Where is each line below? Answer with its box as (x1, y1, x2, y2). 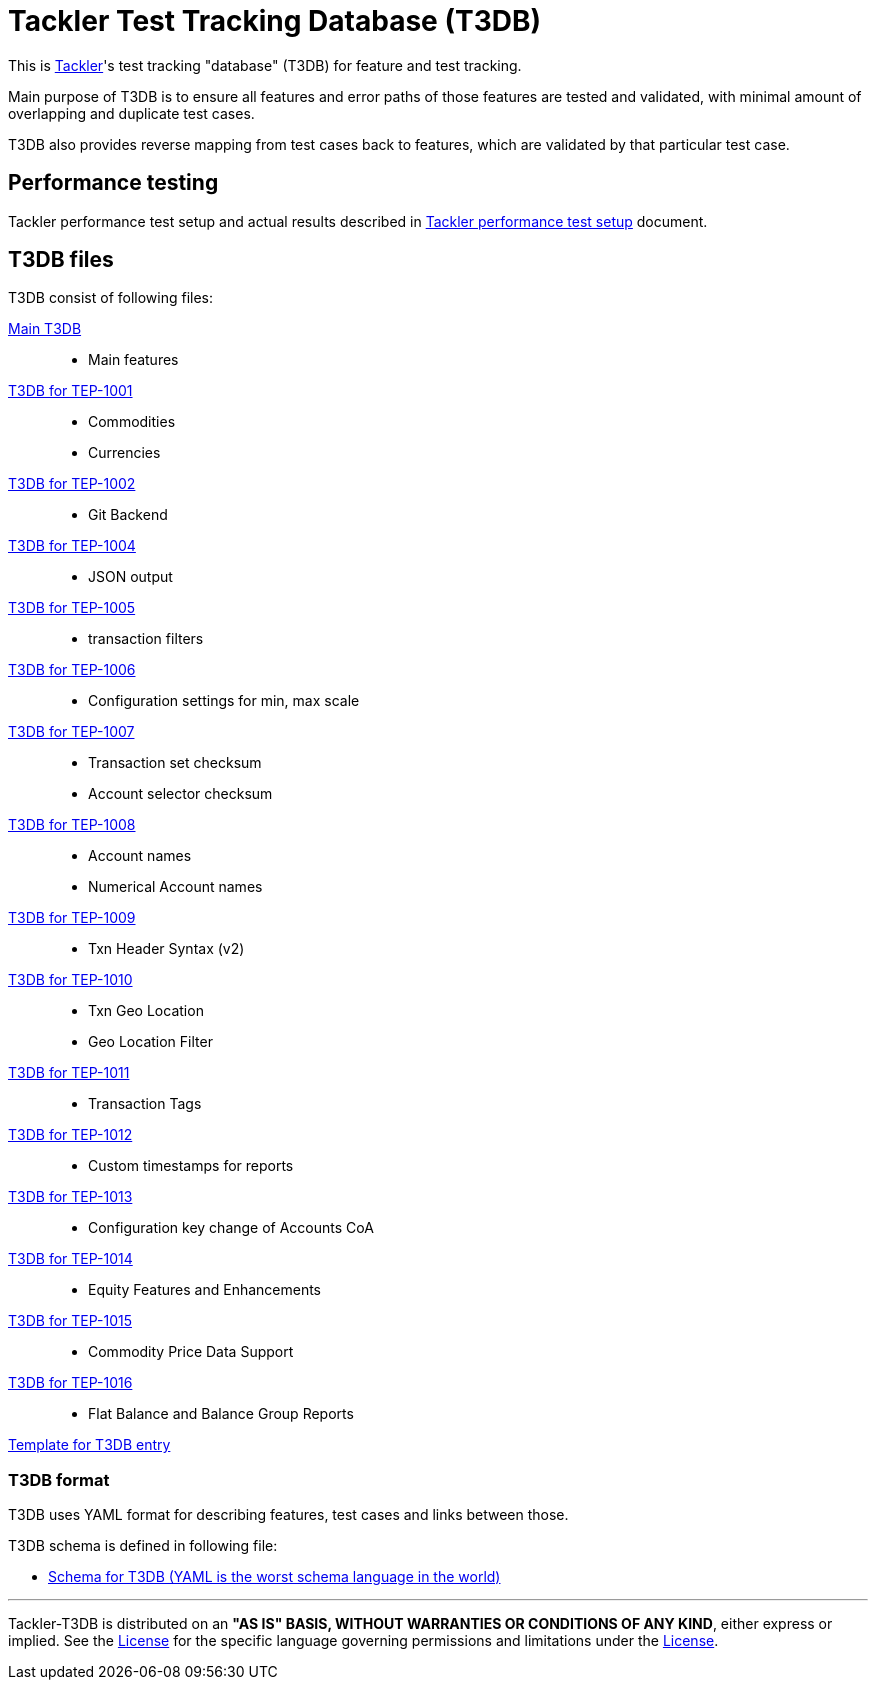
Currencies (88, 444, 161, 462)
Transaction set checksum (88, 754, 262, 772)
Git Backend (88, 506, 168, 524)
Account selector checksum (88, 785, 273, 803)
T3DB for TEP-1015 (8, 1312, 132, 1330)
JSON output (88, 568, 173, 586)
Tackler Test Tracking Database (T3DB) (8, 4, 542, 38)
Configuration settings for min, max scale (88, 692, 360, 710)
